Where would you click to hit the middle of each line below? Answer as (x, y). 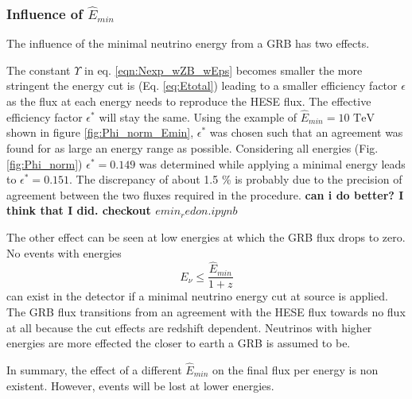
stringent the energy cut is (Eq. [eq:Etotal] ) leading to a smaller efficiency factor (202, 85)
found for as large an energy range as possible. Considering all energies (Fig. (192, 148)
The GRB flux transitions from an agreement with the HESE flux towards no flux (206, 312)
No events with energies (64, 252)
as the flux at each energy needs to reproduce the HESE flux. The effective (189, 101)
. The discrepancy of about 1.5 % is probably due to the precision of (236, 179)
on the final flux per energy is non (295, 370)
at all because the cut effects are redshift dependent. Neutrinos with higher (189, 327)
